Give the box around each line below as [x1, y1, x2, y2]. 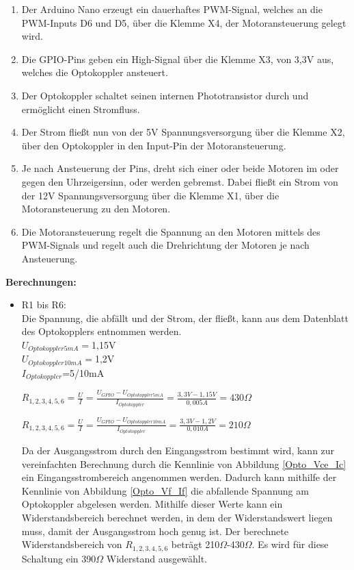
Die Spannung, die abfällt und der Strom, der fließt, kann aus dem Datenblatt [21, 310, 349, 325]
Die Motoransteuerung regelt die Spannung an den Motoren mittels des [21, 224, 321, 238]
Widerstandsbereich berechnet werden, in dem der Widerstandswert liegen [21, 510, 333, 525]
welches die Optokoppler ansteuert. [21, 65, 168, 79]
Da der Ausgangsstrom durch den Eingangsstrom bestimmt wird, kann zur [21, 443, 335, 458]
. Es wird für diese [251, 537, 329, 552]
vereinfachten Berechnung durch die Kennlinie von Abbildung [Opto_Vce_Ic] [21, 456, 346, 471]
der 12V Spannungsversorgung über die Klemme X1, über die [21, 188, 280, 202]
